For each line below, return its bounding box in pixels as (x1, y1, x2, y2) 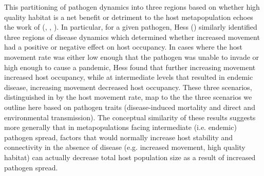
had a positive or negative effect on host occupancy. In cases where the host (4, 41, 242, 52)
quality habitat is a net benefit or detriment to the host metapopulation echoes (4, 11, 253, 22)
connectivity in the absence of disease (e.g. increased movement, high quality (4, 142, 246, 152)
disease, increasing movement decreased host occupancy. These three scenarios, (4, 81, 252, 92)
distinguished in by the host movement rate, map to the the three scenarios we (4, 92, 252, 102)
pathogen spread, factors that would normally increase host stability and (4, 131, 233, 142)
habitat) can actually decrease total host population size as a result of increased (4, 151, 256, 162)
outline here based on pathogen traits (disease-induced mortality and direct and (4, 101, 255, 112)
